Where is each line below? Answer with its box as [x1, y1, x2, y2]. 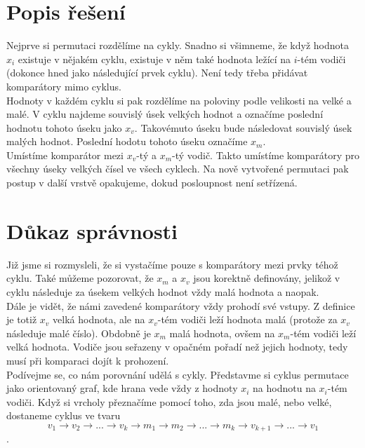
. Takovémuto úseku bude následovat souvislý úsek [134, 120, 352, 135]
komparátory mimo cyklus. [6, 79, 121, 93]
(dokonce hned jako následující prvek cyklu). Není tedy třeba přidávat [6, 65, 308, 80]
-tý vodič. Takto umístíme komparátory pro [172, 147, 360, 162]
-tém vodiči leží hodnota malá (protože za [157, 312, 338, 327]
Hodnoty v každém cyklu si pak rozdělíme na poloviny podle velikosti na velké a [6, 93, 352, 107]
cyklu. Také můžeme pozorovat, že [6, 271, 154, 285]
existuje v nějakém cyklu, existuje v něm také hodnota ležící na [18, 51, 291, 66]
